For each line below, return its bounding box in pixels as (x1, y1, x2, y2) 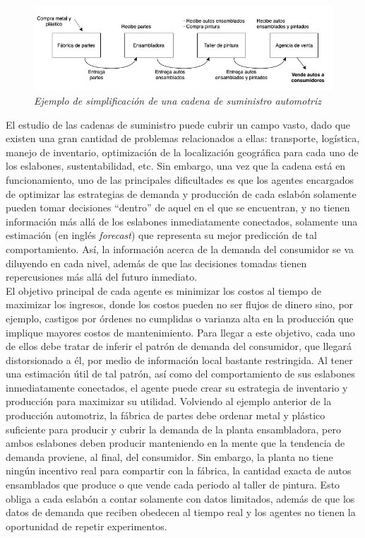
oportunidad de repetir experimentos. (6, 518, 167, 533)
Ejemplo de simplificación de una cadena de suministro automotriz (34, 93, 322, 107)
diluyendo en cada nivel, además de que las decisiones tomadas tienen (6, 255, 307, 270)
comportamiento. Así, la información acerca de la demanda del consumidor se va (6, 241, 354, 256)
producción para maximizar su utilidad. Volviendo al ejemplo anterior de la (6, 394, 332, 409)
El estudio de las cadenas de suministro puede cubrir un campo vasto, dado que (6, 117, 351, 131)
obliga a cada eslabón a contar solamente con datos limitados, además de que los (6, 491, 355, 505)
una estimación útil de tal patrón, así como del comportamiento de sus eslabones (6, 366, 355, 381)
